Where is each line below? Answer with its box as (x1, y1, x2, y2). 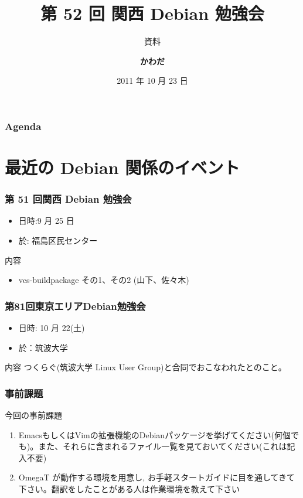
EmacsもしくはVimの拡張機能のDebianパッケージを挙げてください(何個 (18, 428, 291, 441)
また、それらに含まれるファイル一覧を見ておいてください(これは (38, 440, 287, 452)
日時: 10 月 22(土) (18, 322, 85, 334)
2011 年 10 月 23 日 (117, 74, 188, 87)
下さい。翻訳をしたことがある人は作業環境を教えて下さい (18, 482, 240, 494)
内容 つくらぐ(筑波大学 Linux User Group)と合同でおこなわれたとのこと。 (5, 361, 287, 373)
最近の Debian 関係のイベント (5, 155, 240, 179)
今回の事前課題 (5, 409, 62, 421)
